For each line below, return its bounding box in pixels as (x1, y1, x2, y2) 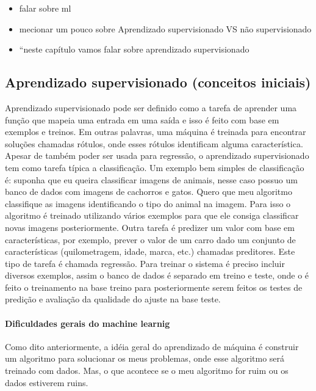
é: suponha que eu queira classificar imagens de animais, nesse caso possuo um (5, 173, 298, 186)
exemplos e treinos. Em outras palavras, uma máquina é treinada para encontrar (5, 125, 306, 138)
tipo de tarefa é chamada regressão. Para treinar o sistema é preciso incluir (5, 257, 285, 269)
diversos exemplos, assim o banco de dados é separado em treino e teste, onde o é (5, 269, 309, 282)
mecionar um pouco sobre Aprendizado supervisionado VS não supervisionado (19, 22, 312, 35)
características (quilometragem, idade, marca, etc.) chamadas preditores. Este (5, 245, 295, 258)
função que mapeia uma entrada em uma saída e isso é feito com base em (5, 113, 279, 126)
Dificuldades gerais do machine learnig (5, 316, 170, 329)
